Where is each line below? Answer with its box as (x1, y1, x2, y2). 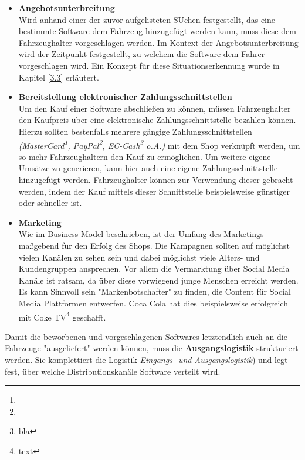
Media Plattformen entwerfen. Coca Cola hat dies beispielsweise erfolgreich (18, 296, 288, 309)
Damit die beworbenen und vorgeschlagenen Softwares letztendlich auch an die (5, 330, 287, 342)
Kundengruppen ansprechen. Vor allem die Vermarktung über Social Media (18, 262, 290, 275)
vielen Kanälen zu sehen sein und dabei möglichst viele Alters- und (18, 251, 260, 263)
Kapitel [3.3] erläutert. (18, 71, 99, 83)
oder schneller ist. (18, 196, 82, 209)
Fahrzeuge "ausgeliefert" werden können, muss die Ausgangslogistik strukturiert (5, 342, 299, 354)
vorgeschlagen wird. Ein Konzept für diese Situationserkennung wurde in (18, 59, 280, 71)
